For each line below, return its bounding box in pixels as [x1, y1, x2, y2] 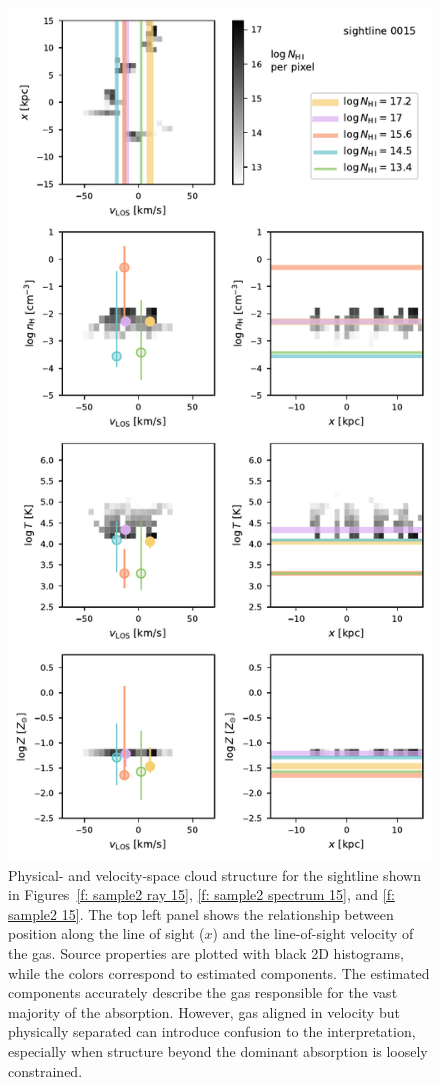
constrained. [8, 1060, 83, 1081]
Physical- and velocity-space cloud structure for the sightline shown [8, 864, 421, 885]
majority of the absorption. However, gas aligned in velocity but [8, 1001, 400, 1022]
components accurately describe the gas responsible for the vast [8, 982, 398, 1003]
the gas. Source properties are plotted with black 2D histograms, [8, 942, 404, 963]
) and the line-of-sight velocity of [212, 923, 414, 944]
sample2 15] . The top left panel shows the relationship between [8, 903, 394, 924]
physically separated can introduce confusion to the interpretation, [8, 1021, 416, 1042]
